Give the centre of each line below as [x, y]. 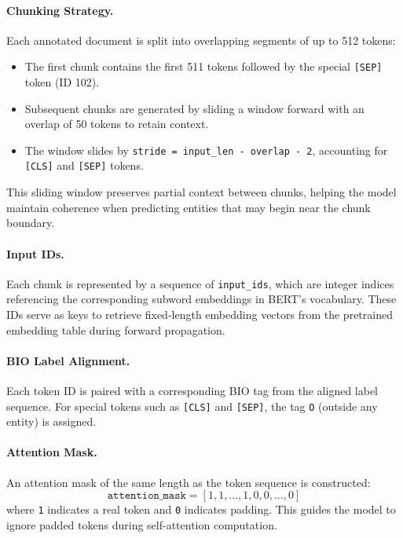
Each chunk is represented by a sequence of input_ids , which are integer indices [200, 283]
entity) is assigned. [51, 421]
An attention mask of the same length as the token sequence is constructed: [189, 482]
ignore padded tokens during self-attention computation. [142, 524]
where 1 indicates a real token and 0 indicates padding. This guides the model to [201, 509]
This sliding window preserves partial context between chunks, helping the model [201, 192]
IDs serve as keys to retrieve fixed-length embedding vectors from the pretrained [200, 314]
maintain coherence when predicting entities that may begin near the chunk [189, 207]
